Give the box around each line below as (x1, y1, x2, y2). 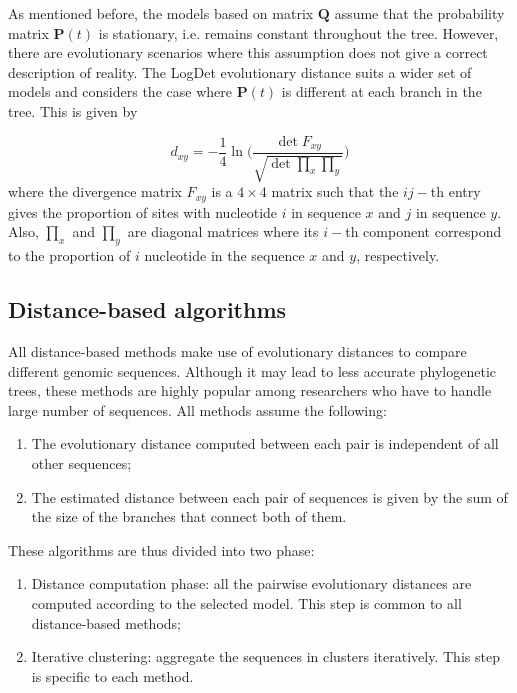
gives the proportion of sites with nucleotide (8, 201, 278, 222)
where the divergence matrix (8, 181, 182, 202)
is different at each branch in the (281, 81, 482, 102)
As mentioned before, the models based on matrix (8, 3, 314, 23)
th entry (430, 181, 481, 202)
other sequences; (31, 453, 132, 474)
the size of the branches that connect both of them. (31, 506, 347, 527)
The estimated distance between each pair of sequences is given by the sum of (31, 486, 508, 507)
